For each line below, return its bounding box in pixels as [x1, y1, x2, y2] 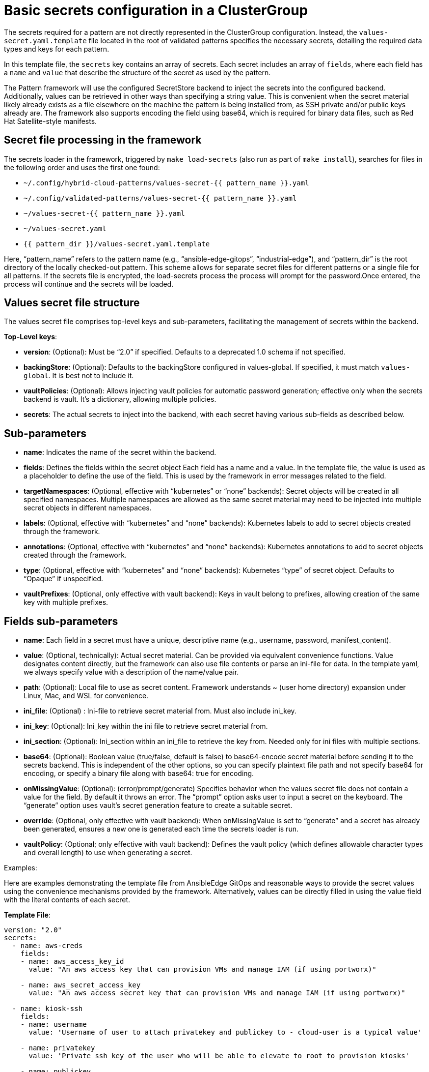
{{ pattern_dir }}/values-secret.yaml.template [24, 239, 210, 248]
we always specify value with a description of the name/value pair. [24, 668, 239, 677]
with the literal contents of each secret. [4, 895, 131, 904]
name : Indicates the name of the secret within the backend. [24, 448, 216, 457]
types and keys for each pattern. [4, 44, 109, 53]
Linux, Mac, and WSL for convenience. [24, 691, 149, 700]
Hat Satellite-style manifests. [4, 117, 97, 125]
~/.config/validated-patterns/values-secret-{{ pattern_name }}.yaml [24, 194, 297, 202]
